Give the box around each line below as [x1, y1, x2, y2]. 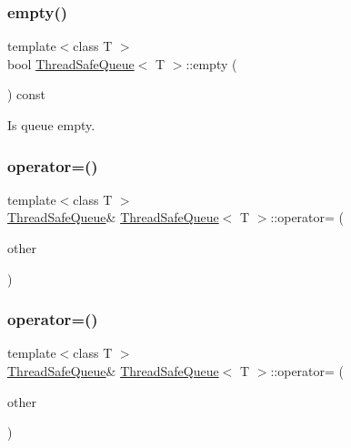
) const [7, 85, 46, 104]
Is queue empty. [7, 116, 95, 134]
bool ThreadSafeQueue [7, 54, 135, 73]
